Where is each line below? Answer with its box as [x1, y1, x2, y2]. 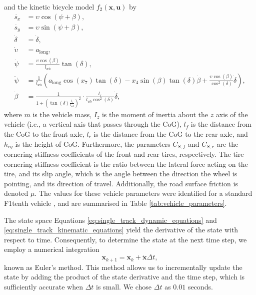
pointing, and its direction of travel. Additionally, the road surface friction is [4, 178, 238, 188]
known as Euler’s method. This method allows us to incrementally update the [4, 261, 242, 272]
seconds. [187, 281, 213, 291]
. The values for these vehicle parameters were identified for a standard [34, 188, 252, 198]
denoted [4, 188, 28, 198]
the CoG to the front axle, [4, 128, 84, 139]
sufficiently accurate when [4, 281, 83, 291]
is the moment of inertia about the [101, 109, 208, 119]
